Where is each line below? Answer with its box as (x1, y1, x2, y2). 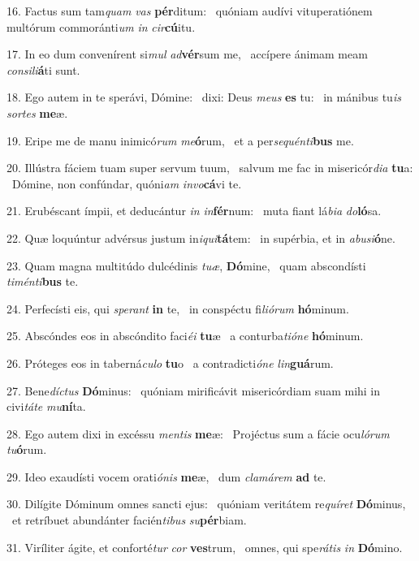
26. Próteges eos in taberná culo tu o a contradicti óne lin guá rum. (6, 354, 334, 371)
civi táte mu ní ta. (6, 398, 86, 415)
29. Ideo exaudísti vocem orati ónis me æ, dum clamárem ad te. (6, 468, 326, 485)
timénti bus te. (6, 273, 79, 290)
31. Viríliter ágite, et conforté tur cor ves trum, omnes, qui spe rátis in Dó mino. (6, 538, 403, 555)
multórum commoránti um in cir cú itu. (6, 18, 196, 35)
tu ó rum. (6, 441, 47, 458)
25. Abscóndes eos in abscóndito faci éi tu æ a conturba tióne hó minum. (6, 327, 364, 344)
